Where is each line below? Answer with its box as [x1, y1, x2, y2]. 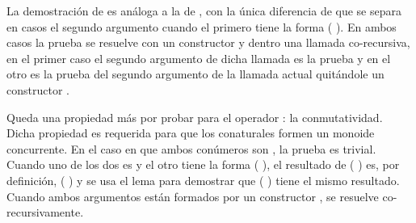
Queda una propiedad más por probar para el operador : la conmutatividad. [6, 108, 383, 125]
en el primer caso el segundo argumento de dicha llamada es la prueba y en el [6, 49, 391, 66]
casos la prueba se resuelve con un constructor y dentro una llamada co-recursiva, [6, 34, 410, 51]
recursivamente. [6, 204, 84, 221]
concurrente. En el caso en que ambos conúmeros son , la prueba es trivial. [6, 140, 376, 157]
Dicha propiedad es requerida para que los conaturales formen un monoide [6, 124, 375, 141]
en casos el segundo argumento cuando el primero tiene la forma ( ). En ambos [6, 18, 397, 35]
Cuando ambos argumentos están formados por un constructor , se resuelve [6, 187, 379, 204]
